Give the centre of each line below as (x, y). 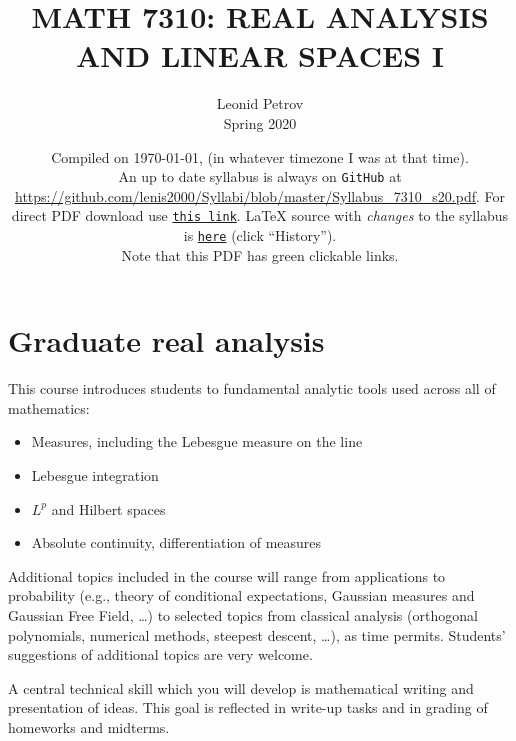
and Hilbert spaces (108, 508)
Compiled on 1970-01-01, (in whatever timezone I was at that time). (260, 156)
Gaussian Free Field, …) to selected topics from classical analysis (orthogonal (243, 614)
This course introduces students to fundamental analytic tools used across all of (252, 388)
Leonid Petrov (260, 103)
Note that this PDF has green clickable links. (260, 254)
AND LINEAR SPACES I (260, 55)
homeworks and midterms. (89, 726)
